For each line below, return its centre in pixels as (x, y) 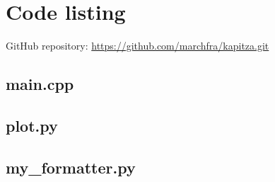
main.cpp (40, 84)
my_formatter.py (71, 167)
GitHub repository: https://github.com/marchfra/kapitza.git (137, 46)
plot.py (32, 125)
